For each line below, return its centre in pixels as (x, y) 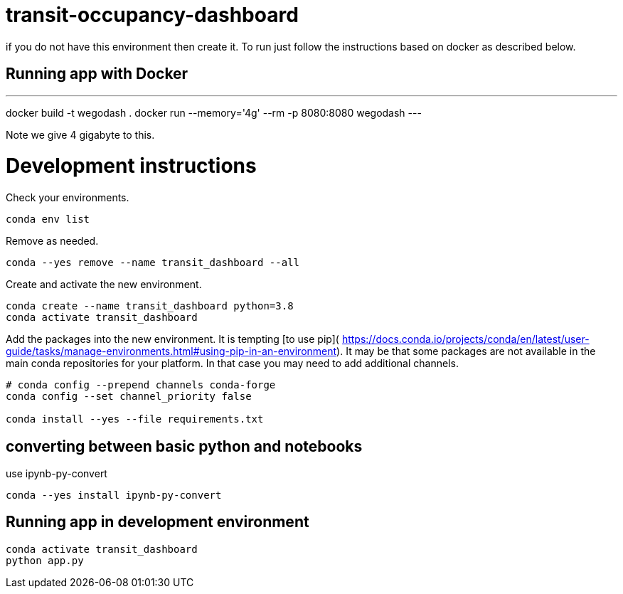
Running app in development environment (158, 522)
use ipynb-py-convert (57, 473)
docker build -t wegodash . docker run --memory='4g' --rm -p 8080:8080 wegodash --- (214, 112)
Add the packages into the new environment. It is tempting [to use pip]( (172, 339)
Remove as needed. (52, 241)
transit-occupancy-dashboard (152, 15)
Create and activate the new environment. (104, 285)
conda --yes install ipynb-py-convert (114, 495)
